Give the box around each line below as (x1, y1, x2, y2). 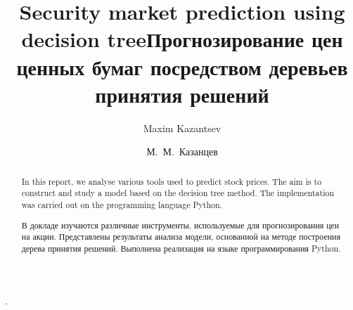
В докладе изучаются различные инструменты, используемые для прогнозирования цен (21, 219, 340, 231)
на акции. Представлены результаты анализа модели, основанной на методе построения (21, 231, 340, 243)
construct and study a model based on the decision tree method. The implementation (21, 187, 335, 199)
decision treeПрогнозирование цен (21, 25, 343, 53)
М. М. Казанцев (146, 144, 218, 159)
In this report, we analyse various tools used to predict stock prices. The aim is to (21, 175, 322, 187)
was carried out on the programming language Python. (21, 198, 222, 210)
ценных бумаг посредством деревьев (16, 52, 348, 81)
